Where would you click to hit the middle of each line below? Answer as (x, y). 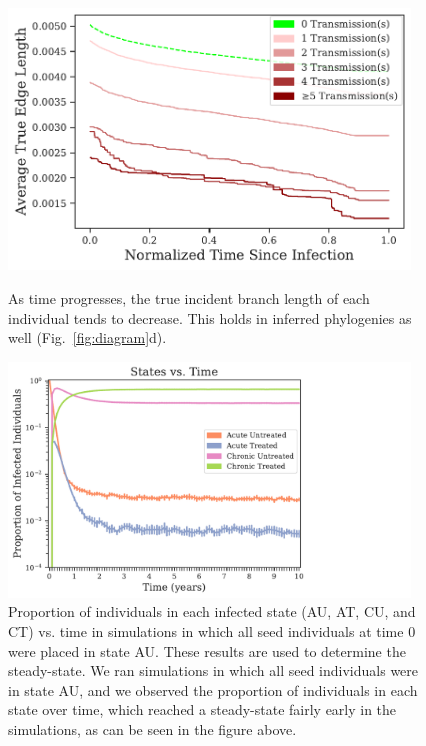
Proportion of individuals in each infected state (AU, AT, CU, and (212, 611)
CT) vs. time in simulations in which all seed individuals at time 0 (212, 630)
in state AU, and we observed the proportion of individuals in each (213, 689)
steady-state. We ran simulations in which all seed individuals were (213, 670)
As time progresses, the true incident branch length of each (189, 298)
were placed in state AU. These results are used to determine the (207, 650)
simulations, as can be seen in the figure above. (152, 728)
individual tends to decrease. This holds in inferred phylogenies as (210, 317)
